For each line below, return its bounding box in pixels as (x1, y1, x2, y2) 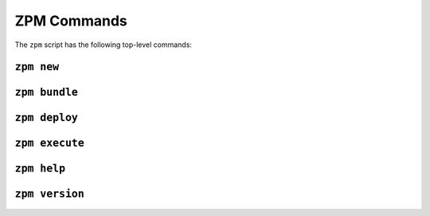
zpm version (14, 187, 85, 201)
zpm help (14, 162, 66, 175)
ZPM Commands (14, 12, 127, 29)
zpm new (14, 61, 60, 73)
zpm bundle (14, 86, 79, 99)
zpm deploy (14, 112, 79, 124)
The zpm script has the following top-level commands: (14, 40, 193, 49)
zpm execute (14, 136, 85, 150)
